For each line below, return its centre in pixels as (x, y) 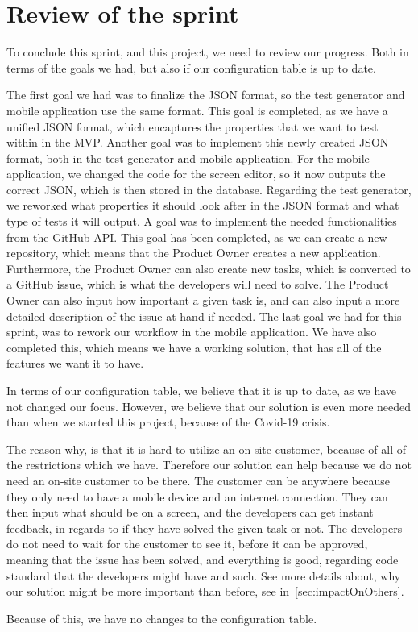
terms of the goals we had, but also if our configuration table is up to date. (191, 67)
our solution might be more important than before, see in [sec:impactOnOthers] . (205, 591)
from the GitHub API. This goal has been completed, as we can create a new (197, 237)
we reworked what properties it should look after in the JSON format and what (203, 205)
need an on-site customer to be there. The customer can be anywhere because (198, 480)
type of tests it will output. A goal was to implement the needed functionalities (202, 221)
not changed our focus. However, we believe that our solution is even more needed (209, 406)
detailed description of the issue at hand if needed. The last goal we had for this (204, 316)
